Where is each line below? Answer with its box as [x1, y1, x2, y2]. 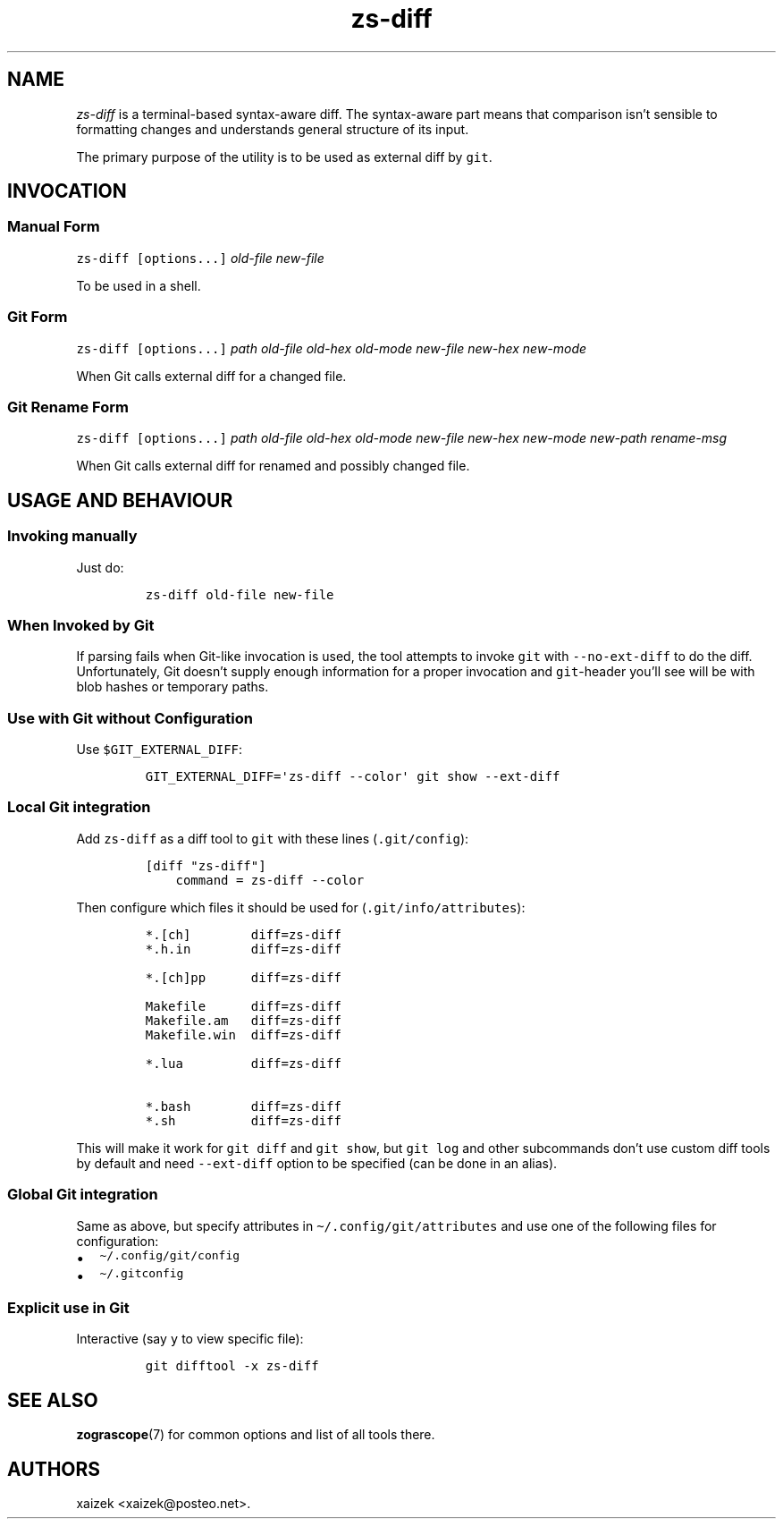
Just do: [76, 559, 124, 575]
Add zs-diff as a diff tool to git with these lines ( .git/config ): [76, 830, 469, 846]
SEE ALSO [7, 1388, 98, 1412]
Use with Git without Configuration [7, 708, 253, 727]
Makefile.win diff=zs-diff [145, 1027, 341, 1042]
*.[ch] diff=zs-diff [145, 927, 341, 942]
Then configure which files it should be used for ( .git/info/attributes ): [76, 899, 526, 915]
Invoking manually [7, 527, 138, 546]
